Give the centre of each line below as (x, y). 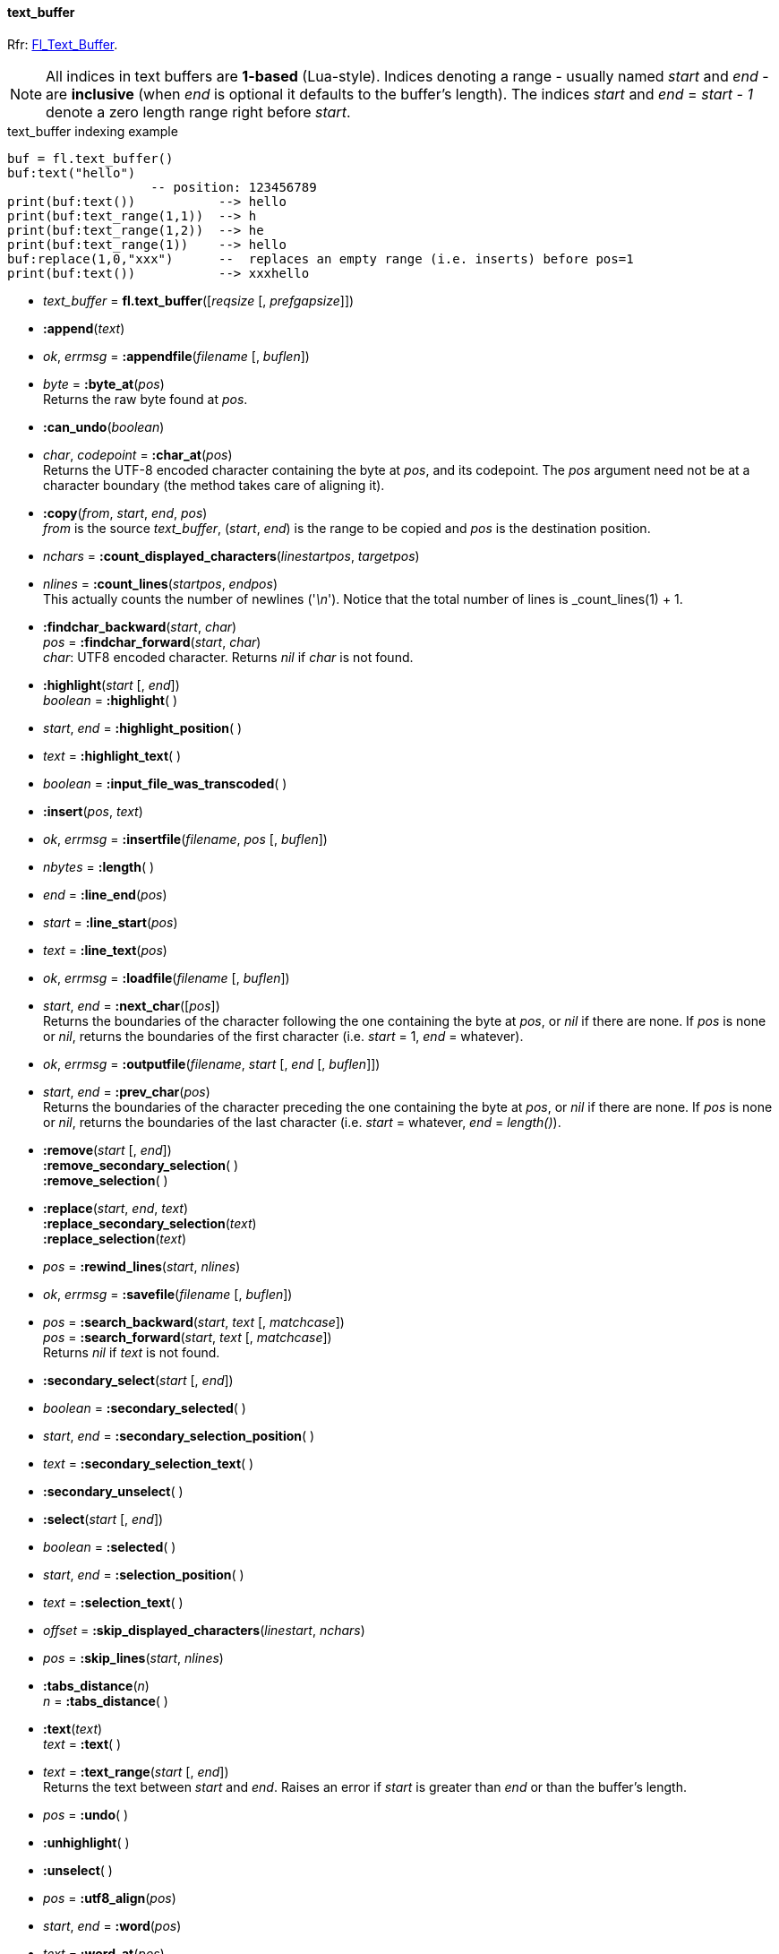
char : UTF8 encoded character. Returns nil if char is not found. (228, 657)
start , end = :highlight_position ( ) (143, 727)
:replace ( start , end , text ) (116, 1208)
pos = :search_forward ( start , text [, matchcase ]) (188, 1337)
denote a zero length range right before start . (198, 112)
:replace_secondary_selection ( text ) (150, 1223)
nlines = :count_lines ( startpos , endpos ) (160, 583)
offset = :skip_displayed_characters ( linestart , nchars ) (204, 1630)
